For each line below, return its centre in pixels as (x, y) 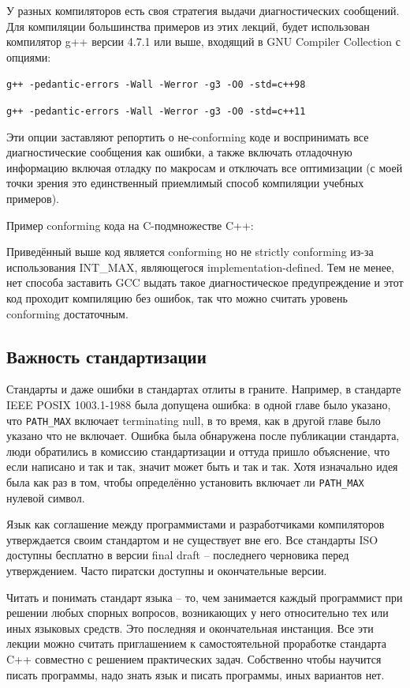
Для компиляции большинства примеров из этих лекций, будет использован (188, 26)
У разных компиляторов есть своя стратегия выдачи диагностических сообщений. (203, 10)
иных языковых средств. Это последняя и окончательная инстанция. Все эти (190, 628)
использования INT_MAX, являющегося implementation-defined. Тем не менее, (200, 267)
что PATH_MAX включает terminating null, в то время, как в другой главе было (194, 420)
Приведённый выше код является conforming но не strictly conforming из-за (190, 252)
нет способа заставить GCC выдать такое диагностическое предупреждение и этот (205, 282)
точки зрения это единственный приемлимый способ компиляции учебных (185, 183)
